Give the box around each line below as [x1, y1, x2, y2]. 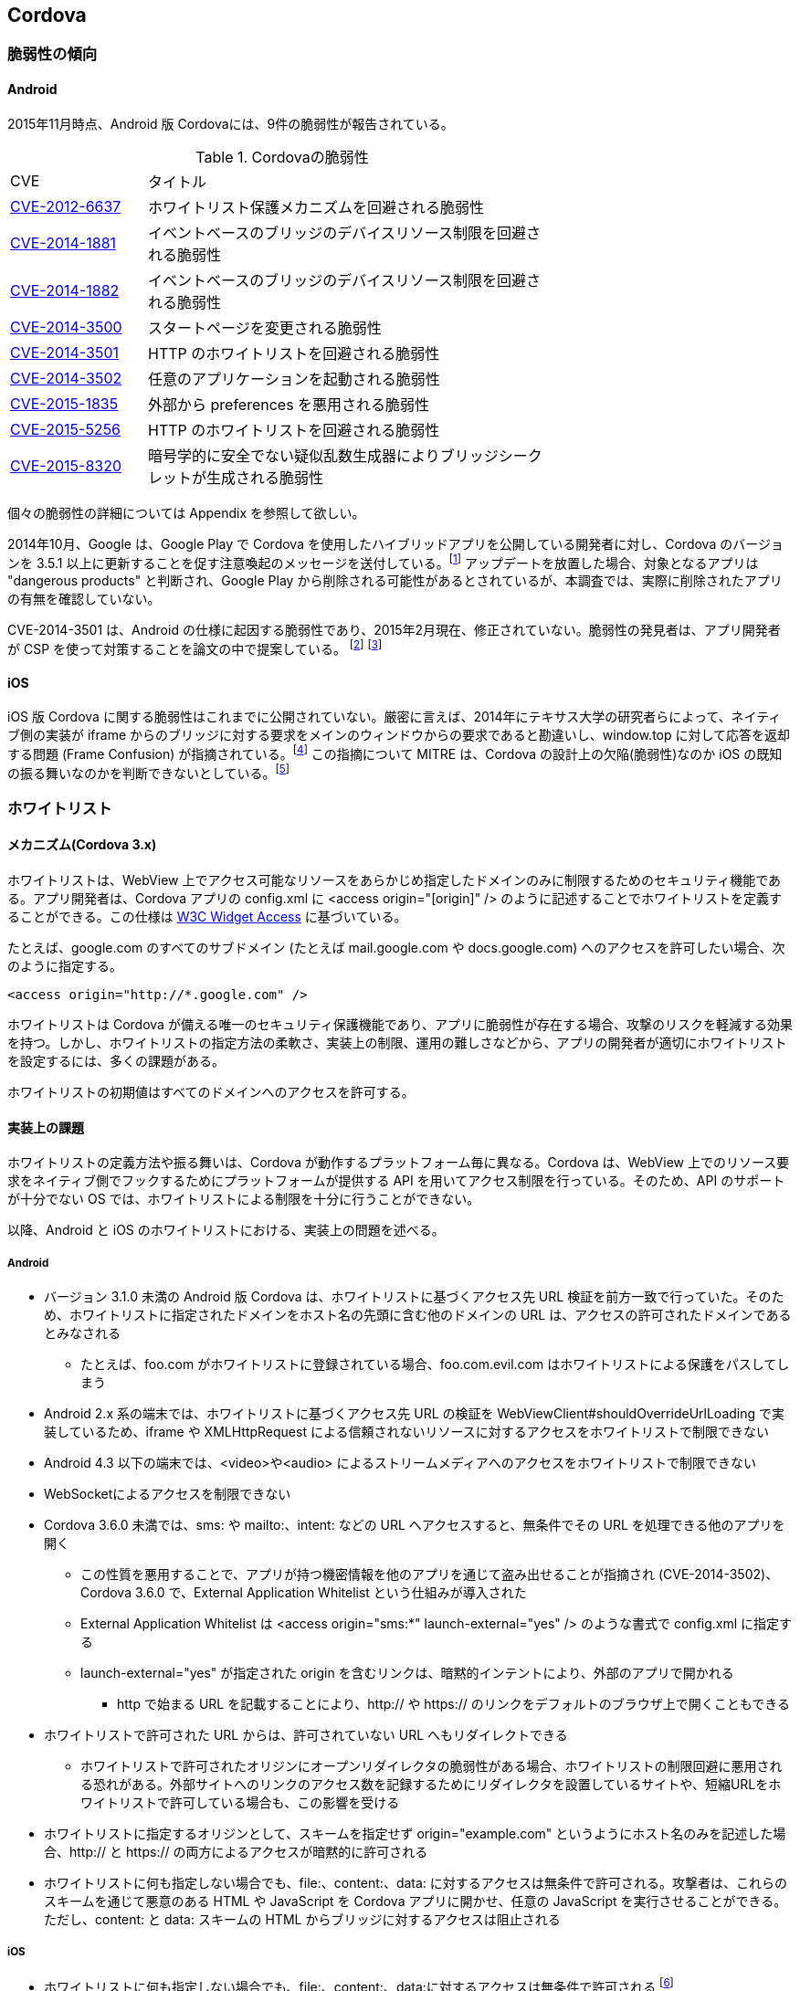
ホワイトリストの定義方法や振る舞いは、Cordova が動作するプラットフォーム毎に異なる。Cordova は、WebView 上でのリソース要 [7, 1154, 790, 1171]
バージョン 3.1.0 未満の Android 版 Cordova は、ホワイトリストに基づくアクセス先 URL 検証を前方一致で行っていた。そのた [44, 1289, 784, 1305]
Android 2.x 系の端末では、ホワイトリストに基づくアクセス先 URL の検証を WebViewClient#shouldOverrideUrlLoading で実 [44, 1406, 785, 1422]
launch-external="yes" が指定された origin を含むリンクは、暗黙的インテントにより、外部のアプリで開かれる [80, 1665, 734, 1681]
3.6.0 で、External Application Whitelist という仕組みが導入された [134, 1585, 527, 1601]
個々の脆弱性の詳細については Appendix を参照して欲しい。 [7, 504, 365, 521]
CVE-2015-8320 [10, 456, 122, 475]
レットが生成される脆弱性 [148, 468, 324, 487]
